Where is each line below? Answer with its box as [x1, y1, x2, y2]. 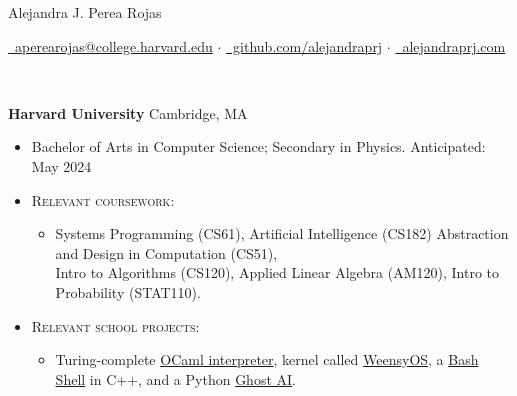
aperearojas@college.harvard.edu [14, 35, 213, 56]
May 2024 [31, 155, 92, 176]
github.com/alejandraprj [233, 35, 383, 56]
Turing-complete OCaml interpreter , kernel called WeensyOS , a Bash [55, 349, 479, 370]
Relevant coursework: [31, 189, 175, 210]
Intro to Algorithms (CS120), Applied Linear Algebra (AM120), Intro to [55, 262, 500, 283]
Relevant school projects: [31, 315, 200, 336]
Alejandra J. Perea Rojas [8, 2, 162, 22]
